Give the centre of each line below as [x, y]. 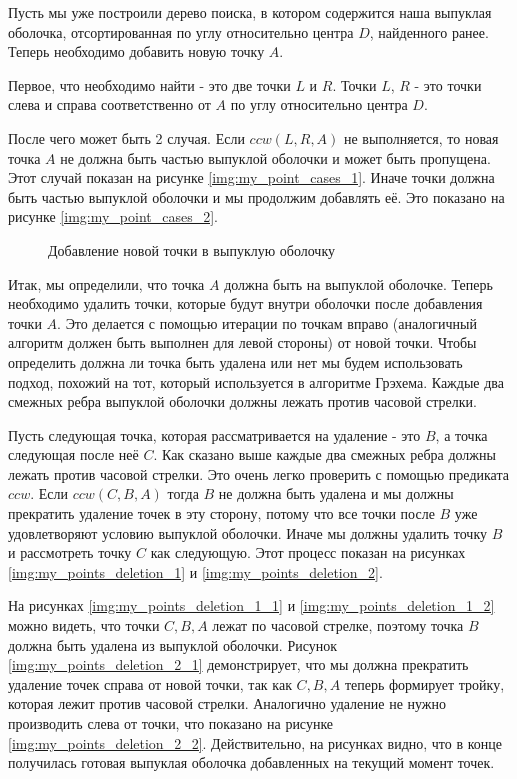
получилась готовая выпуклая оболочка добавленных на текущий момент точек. [251, 762]
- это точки [448, 84]
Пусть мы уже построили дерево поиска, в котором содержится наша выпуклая [250, 12]
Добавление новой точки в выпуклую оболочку [191, 249]
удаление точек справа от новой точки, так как [150, 683]
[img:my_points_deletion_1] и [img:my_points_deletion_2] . [195, 571]
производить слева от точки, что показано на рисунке [171, 723]
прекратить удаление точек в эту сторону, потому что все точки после [221, 513]
